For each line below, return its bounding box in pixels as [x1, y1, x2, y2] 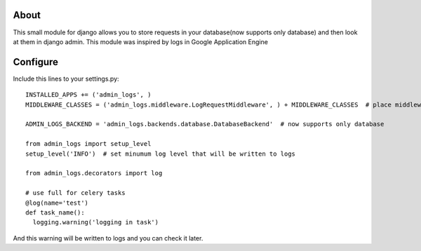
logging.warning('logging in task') [32, 218, 159, 226]
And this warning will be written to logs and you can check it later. [13, 233, 203, 242]
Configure [13, 56, 59, 68]
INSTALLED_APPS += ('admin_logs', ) [25, 91, 152, 99]
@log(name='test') [25, 198, 89, 207]
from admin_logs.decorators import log [25, 169, 163, 177]
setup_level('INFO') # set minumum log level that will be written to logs [25, 149, 296, 158]
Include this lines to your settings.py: [13, 74, 119, 83]
